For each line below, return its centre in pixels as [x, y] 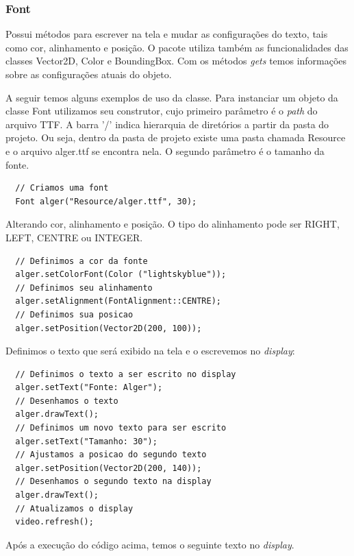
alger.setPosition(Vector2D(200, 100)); [109, 328]
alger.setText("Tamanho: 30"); [86, 441]
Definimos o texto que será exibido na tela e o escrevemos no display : [150, 351]
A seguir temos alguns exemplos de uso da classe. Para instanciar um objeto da [172, 97]
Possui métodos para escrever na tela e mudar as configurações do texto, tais [167, 34]
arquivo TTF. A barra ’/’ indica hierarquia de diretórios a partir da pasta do [167, 124]
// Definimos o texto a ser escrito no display [126, 374]
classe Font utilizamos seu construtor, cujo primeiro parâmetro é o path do [162, 111]
